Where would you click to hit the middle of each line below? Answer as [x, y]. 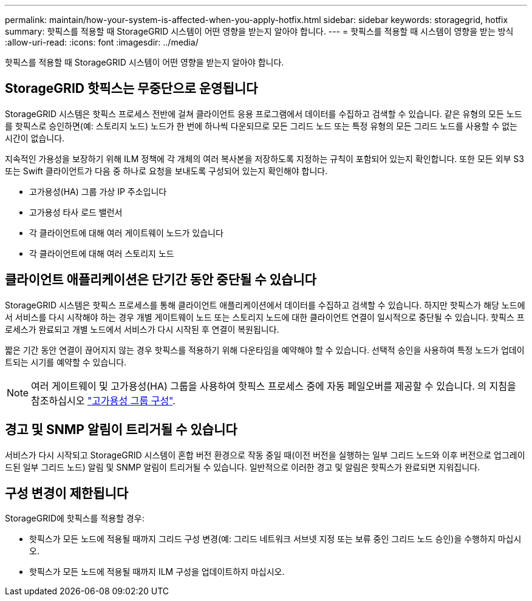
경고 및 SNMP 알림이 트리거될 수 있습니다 [121, 430]
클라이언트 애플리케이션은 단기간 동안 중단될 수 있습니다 [161, 280]
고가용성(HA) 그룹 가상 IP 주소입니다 [98, 191]
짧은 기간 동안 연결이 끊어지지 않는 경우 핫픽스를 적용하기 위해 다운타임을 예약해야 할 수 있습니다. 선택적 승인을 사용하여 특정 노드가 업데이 [265, 350]
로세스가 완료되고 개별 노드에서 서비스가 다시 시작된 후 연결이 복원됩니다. [142, 329]
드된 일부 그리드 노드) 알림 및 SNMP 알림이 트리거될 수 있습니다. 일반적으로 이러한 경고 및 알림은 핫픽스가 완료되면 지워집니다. [243, 467]
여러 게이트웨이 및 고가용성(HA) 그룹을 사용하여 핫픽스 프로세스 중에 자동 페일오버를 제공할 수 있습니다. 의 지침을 [274, 386]
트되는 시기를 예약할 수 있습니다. [66, 362]
